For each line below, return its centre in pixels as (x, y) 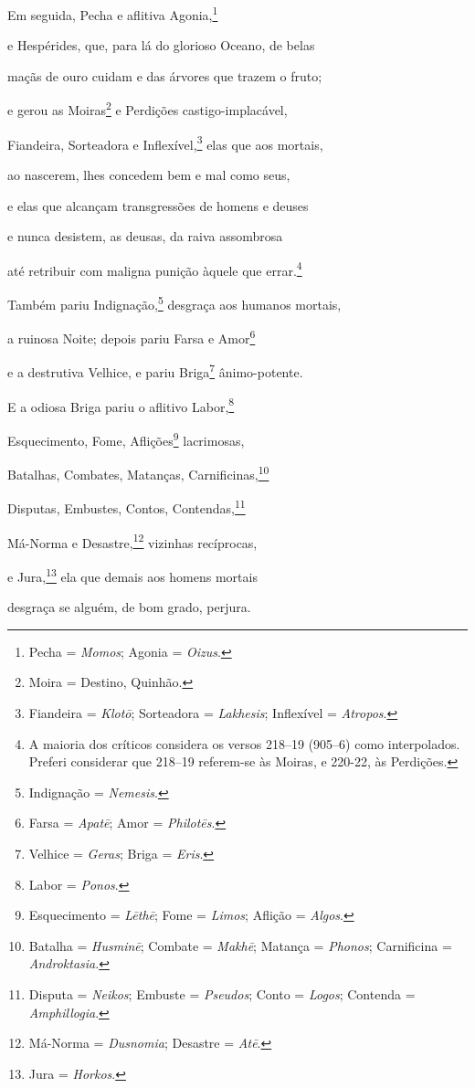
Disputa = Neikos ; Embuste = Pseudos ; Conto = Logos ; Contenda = (222, 993)
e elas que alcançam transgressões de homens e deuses (158, 205)
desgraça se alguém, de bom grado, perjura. (129, 607)
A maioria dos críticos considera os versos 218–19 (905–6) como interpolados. (244, 743)
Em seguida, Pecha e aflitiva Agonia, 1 (113, 13)
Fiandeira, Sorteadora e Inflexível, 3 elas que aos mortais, (165, 143)
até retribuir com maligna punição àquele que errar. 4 (155, 269)
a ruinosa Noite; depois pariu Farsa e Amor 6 (132, 337)
